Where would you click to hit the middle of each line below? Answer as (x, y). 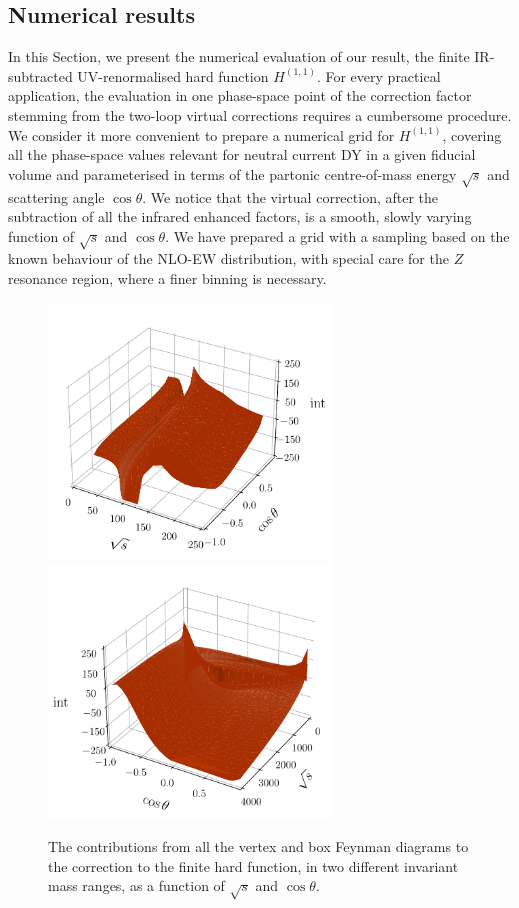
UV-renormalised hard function (173, 75)
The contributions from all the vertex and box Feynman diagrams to (258, 846)
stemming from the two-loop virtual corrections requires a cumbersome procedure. (260, 114)
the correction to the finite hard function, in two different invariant (253, 865)
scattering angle (56, 196)
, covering (472, 134)
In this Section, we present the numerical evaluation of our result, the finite (239, 56)
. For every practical (378, 75)
